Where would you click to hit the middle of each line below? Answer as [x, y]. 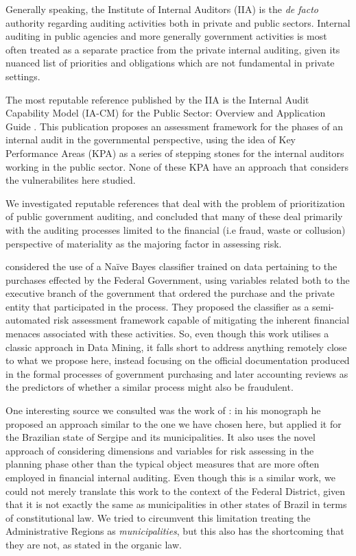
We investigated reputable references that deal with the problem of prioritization [175, 203]
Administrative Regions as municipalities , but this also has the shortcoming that [175, 531]
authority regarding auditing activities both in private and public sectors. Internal [178, 22]
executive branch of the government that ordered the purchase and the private [170, 293]
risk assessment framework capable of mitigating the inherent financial [201, 320]
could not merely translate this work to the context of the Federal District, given [176, 491]
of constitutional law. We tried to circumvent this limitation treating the [158, 517]
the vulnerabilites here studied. [71, 180]
